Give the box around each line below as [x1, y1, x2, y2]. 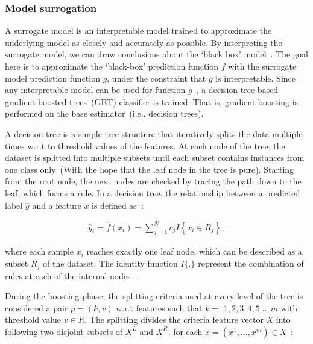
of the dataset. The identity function [43, 257, 178, 270]
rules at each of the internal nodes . [5, 269, 138, 282]
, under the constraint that [107, 71, 206, 84]
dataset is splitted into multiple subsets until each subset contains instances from [5, 151, 305, 164]
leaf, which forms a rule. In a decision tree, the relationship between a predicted [5, 186, 300, 199]
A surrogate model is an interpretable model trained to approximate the [5, 24, 272, 37]
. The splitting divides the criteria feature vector [84, 313, 264, 326]
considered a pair [5, 301, 68, 314]
